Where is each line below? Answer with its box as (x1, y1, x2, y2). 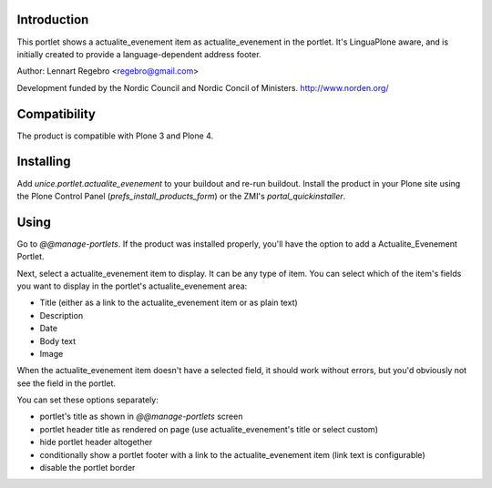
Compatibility (16, 106, 96, 122)
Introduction (16, 12, 89, 27)
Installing (16, 154, 72, 169)
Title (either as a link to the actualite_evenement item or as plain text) (39, 297, 298, 309)
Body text (39, 335, 77, 346)
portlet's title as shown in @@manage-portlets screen (39, 411, 243, 422)
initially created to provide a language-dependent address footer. (16, 48, 261, 59)
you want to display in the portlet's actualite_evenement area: (16, 280, 248, 291)
